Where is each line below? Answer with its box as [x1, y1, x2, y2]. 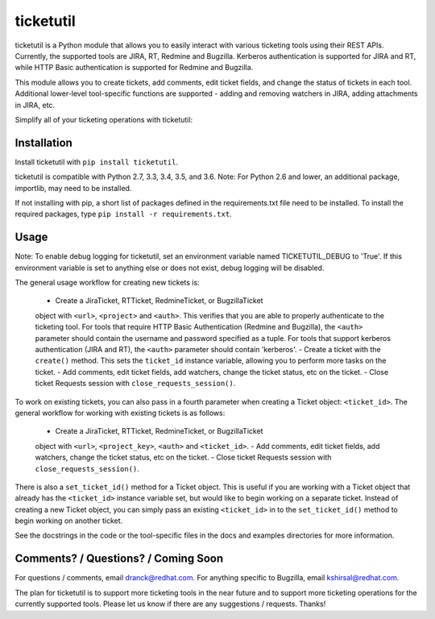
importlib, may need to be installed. [14, 183, 132, 193]
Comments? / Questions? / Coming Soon [14, 552, 224, 566]
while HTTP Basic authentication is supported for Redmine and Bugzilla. [14, 63, 254, 73]
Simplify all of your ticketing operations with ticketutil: [14, 114, 193, 124]
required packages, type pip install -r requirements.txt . [14, 210, 233, 219]
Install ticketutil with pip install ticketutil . [14, 157, 179, 167]
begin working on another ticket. [14, 516, 123, 526]
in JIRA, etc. [14, 100, 56, 110]
